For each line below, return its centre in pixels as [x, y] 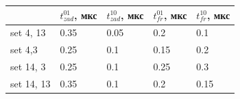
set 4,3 [24, 49]
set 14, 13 [31, 83]
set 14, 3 [28, 67]
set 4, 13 [28, 32]
